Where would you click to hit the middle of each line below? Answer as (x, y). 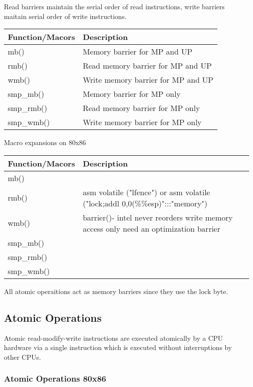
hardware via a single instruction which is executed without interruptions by (118, 347)
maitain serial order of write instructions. (65, 16)
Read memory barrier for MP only (141, 108)
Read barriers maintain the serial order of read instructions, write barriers (114, 6)
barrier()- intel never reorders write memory (158, 217)
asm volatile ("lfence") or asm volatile (146, 192)
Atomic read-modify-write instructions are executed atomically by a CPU (114, 338)
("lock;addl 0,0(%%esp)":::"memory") (145, 203)
